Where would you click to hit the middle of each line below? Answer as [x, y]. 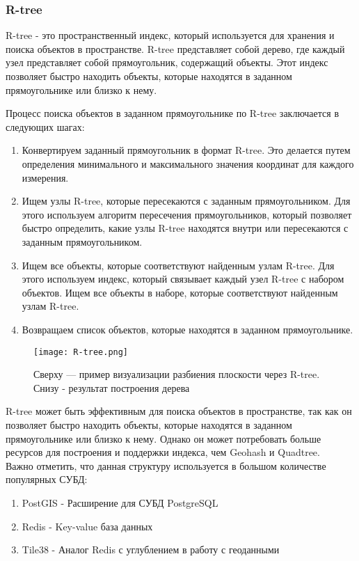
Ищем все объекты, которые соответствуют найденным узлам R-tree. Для [178, 265]
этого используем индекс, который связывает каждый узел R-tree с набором [183, 279]
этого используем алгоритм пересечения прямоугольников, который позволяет [187, 214]
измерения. [45, 177]
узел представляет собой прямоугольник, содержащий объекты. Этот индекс [167, 62]
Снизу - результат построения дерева [112, 387]
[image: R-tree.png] [81, 352]
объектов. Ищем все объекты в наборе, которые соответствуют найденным [180, 292]
